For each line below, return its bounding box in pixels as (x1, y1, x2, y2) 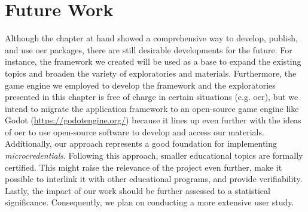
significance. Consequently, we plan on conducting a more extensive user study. (5, 196, 294, 208)
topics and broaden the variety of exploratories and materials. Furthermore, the (5, 66, 297, 79)
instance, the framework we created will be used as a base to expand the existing (5, 55, 301, 68)
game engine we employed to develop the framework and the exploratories (5, 78, 276, 91)
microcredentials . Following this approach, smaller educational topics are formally (5, 149, 303, 162)
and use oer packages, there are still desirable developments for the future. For (5, 43, 292, 56)
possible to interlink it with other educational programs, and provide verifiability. (5, 172, 303, 185)
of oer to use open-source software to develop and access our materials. (5, 125, 264, 138)
